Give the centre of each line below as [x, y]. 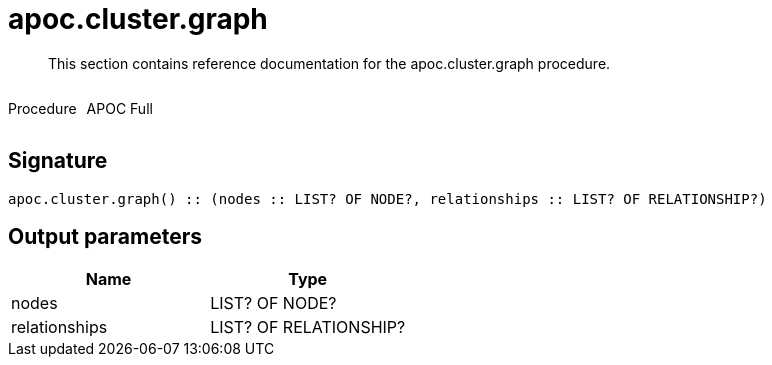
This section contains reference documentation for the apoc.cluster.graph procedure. [329, 63]
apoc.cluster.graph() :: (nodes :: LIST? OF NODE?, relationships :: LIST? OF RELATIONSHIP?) [387, 198]
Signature [58, 161]
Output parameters [105, 237]
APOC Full [119, 108]
